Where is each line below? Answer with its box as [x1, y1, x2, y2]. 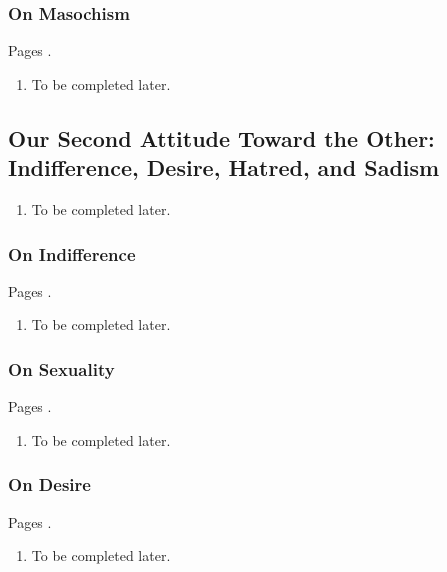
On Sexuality [8, 356, 115, 381]
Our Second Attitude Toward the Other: [8, 122, 435, 153]
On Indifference [8, 241, 136, 266]
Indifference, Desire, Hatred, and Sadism [8, 152, 440, 183]
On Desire [8, 472, 91, 497]
